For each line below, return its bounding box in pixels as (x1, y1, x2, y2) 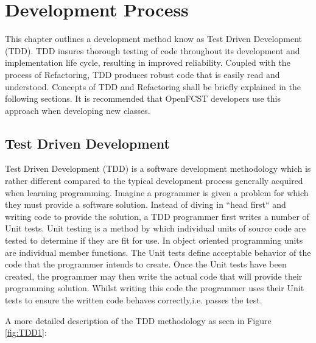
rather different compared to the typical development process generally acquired (5, 174, 303, 187)
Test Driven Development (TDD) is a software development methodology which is (5, 162, 311, 175)
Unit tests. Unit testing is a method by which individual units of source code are (5, 222, 306, 235)
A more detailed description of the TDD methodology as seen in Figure (5, 314, 272, 327)
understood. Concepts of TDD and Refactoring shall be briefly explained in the (5, 80, 301, 93)
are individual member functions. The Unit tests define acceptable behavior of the (5, 246, 311, 258)
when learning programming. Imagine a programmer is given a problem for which (5, 186, 309, 199)
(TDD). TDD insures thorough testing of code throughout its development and (5, 44, 300, 57)
